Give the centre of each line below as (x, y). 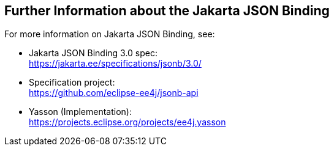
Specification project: (72, 83)
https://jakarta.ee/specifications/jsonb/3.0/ (115, 64)
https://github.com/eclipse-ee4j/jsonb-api (114, 93)
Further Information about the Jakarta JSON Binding (167, 11)
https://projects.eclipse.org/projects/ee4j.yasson (127, 122)
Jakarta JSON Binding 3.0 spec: (93, 53)
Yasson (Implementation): (80, 112)
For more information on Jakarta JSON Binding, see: (110, 34)
